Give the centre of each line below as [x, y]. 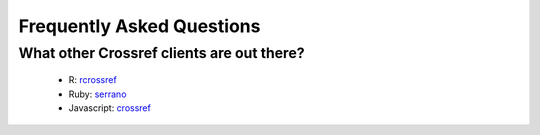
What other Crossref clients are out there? [161, 53]
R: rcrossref [92, 80]
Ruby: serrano [97, 94]
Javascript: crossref [110, 107]
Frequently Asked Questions [139, 26]
